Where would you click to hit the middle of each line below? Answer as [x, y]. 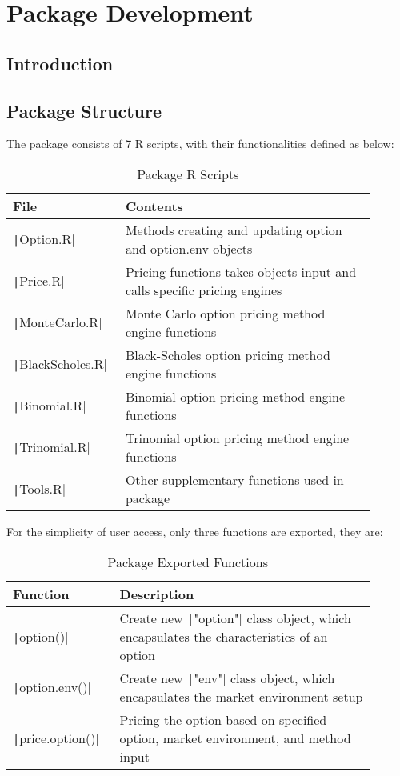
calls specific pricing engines [204, 290]
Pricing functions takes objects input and [241, 271]
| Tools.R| [40, 489]
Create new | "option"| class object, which [235, 618]
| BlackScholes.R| [60, 364]
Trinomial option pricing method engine [237, 438]
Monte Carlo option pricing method [225, 313]
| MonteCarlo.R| [58, 322]
